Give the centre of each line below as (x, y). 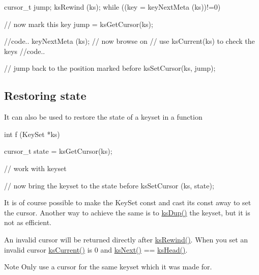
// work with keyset (35, 168)
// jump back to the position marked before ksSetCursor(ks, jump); (110, 68)
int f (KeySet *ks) (32, 134)
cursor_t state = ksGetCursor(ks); (58, 151)
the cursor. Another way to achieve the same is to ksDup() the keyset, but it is (127, 212)
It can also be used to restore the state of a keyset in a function (103, 117)
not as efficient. (28, 222)
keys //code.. (25, 51)
